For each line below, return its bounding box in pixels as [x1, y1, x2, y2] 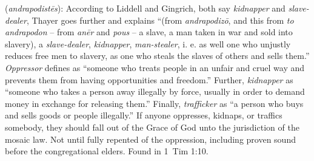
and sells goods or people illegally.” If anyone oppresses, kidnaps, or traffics [5, 109, 282, 122]
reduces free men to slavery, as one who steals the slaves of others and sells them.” [5, 49, 310, 62]
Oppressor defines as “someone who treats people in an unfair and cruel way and [5, 61, 305, 74]
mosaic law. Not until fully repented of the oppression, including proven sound [5, 132, 296, 145]
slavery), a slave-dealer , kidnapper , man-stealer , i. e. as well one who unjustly [5, 37, 291, 50]
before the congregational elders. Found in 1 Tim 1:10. [5, 145, 209, 157]
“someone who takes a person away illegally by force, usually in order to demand [5, 85, 305, 98]
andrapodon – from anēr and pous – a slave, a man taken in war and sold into [5, 26, 293, 38]
